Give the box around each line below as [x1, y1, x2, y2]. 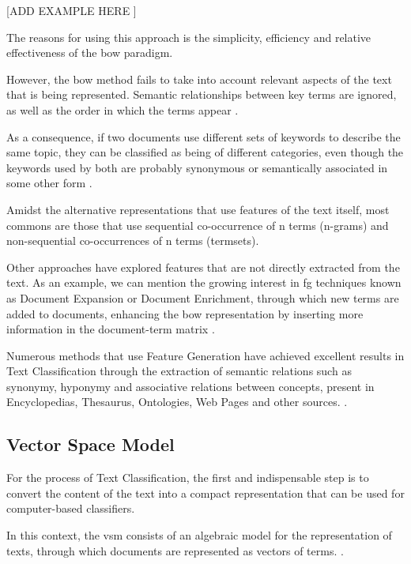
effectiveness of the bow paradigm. [6, 44, 173, 61]
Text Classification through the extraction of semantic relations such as [6, 363, 352, 379]
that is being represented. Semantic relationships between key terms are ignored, [6, 86, 397, 103]
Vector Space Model [6, 432, 175, 457]
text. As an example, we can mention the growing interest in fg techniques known [6, 274, 402, 291]
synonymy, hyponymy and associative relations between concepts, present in [6, 378, 375, 394]
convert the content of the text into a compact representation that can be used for [6, 484, 405, 501]
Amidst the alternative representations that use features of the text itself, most [6, 201, 390, 217]
